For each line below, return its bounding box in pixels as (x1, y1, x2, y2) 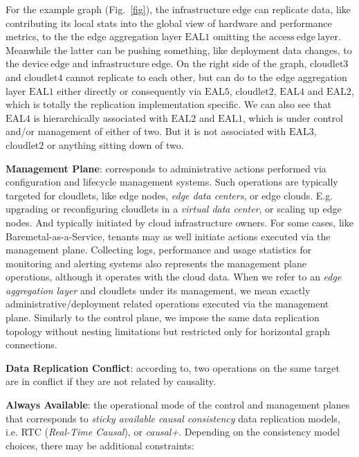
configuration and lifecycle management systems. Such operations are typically (6, 174, 338, 189)
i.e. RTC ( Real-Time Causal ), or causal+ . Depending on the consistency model (6, 424, 340, 439)
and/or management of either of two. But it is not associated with (6, 124, 286, 138)
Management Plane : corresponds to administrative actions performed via (6, 161, 326, 175)
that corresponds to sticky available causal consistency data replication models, (6, 411, 340, 425)
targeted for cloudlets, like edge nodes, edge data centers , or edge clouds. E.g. (6, 188, 333, 202)
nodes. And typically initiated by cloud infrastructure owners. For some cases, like (6, 215, 353, 229)
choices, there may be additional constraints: (6, 438, 194, 452)
